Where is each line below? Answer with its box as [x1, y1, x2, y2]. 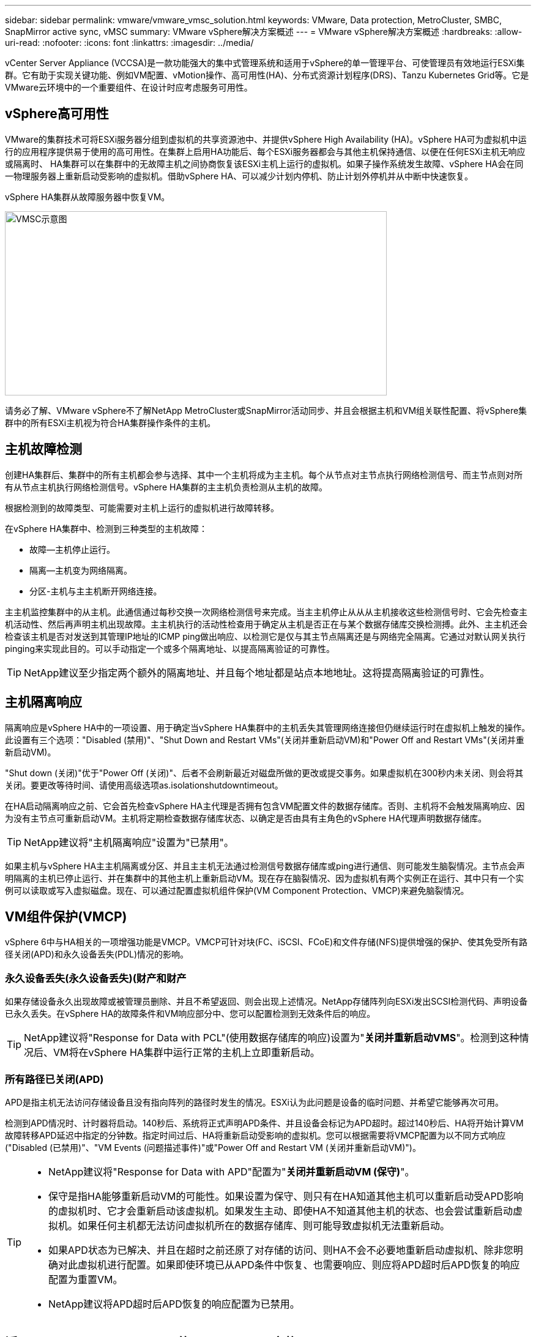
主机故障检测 [5, 441, 82, 457]
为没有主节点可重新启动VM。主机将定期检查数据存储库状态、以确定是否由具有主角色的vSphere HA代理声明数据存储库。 [5, 812, 487, 823]
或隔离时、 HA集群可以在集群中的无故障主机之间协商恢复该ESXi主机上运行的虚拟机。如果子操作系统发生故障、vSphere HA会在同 [5, 158, 524, 169]
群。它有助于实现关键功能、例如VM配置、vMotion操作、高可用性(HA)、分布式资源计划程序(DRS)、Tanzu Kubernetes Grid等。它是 [5, 70, 529, 80]
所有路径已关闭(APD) [5, 1073, 104, 1085]
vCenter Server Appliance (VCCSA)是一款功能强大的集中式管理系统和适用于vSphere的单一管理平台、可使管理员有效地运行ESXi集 [5, 58, 525, 68]
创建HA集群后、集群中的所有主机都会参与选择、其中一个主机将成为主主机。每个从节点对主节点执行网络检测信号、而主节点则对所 [5, 469, 523, 480]
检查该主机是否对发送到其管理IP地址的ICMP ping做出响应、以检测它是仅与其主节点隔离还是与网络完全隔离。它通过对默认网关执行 [5, 631, 526, 642]
